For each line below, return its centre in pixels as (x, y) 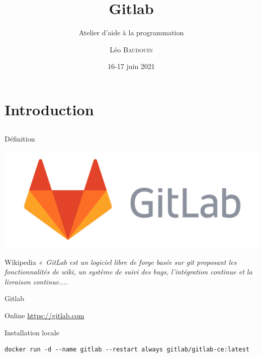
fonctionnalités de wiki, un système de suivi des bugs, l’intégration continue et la (128, 272)
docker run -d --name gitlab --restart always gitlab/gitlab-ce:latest (127, 350)
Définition (20, 139)
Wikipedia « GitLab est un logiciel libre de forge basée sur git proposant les (121, 262)
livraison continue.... (36, 281)
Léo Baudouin (131, 49)
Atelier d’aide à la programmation (131, 32)
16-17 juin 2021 (131, 66)
